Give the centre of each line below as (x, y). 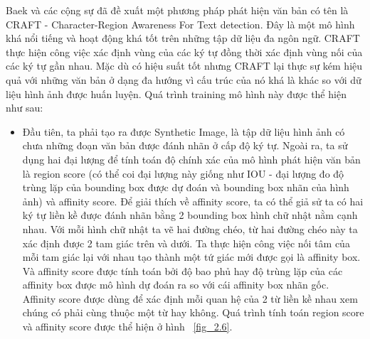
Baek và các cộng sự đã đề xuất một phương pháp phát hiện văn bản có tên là (177, 10)
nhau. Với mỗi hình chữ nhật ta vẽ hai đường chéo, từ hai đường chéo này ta (190, 228)
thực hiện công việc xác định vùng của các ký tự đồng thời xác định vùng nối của (184, 52)
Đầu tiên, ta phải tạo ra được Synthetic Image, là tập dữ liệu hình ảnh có (184, 131)
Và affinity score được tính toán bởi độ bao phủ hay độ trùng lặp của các (183, 270)
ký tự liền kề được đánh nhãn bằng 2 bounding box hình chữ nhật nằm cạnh (190, 215)
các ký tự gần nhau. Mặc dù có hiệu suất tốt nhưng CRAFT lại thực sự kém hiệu (184, 66)
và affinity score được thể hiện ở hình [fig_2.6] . (127, 327)
